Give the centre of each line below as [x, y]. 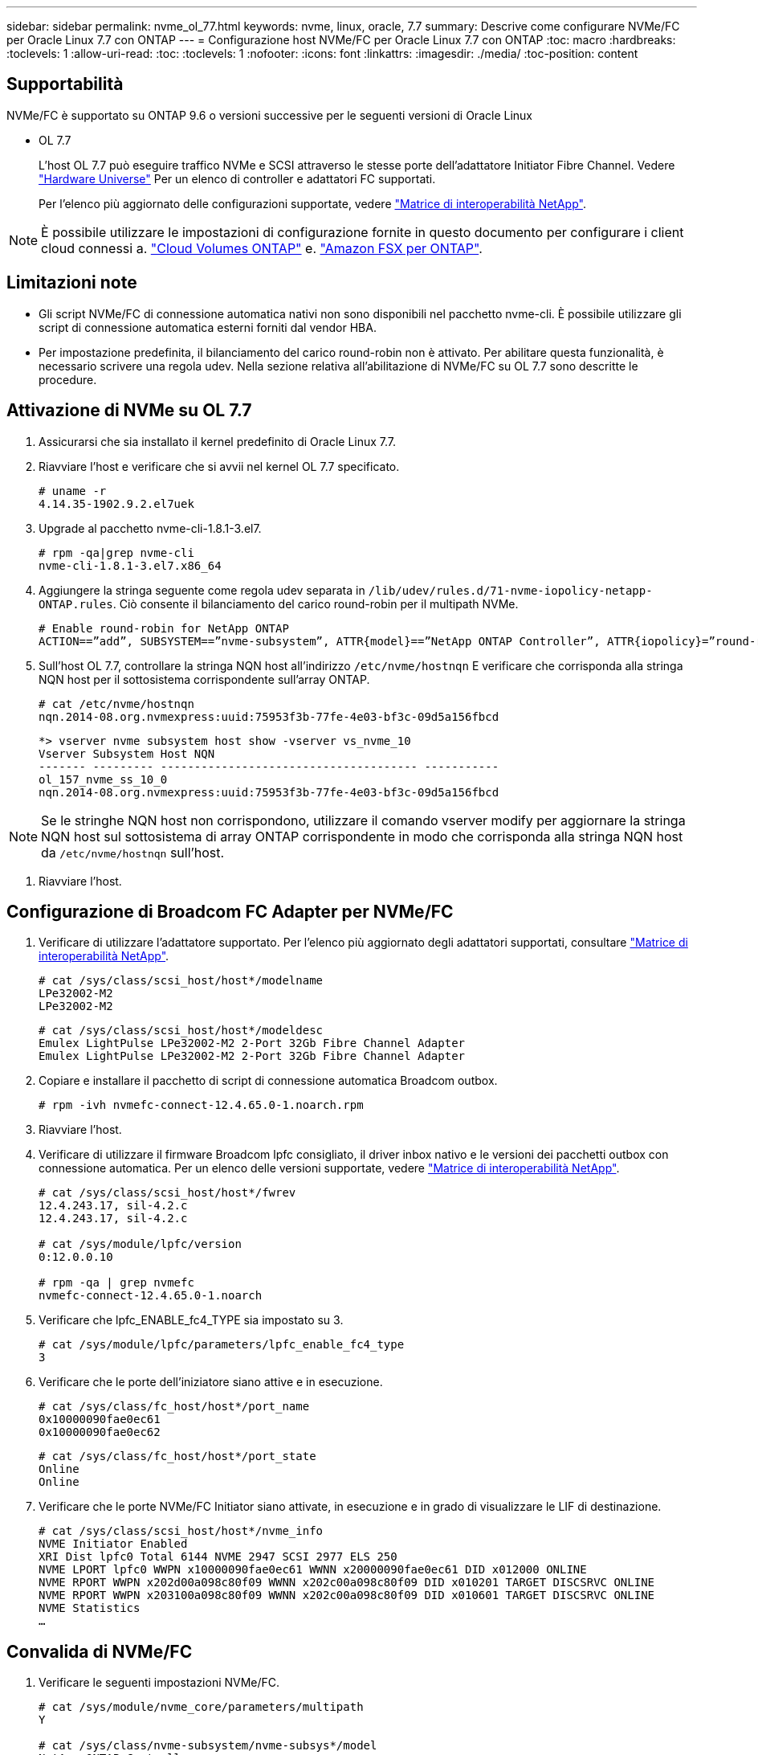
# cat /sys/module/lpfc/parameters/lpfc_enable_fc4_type [222, 1345]
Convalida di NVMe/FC [100, 1651]
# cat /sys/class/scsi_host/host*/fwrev [167, 1193]
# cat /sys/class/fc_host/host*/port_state [177, 1456]
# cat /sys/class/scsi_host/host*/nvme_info [181, 1531]
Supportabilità [65, 84]
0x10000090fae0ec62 [100, 1432]
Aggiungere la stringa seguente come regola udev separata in [202, 590]
